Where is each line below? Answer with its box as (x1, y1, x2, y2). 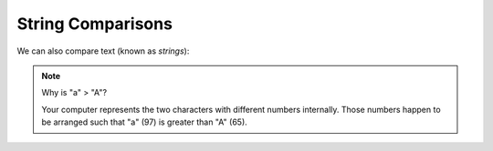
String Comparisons (16, 14, 173, 34)
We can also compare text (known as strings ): (16, 45, 190, 56)
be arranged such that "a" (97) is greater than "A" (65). (41, 116, 248, 127)
